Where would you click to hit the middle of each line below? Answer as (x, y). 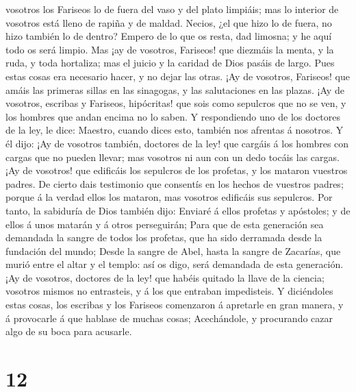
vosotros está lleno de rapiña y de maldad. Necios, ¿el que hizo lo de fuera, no (169, 22)
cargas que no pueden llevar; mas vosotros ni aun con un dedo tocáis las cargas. (173, 157)
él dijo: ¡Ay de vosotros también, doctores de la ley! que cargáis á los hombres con (177, 143)
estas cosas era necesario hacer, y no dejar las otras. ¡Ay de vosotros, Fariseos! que (178, 76)
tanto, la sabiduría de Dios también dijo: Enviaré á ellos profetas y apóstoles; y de (178, 210)
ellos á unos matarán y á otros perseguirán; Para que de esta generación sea (165, 224)
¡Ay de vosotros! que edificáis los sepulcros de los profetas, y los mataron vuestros (177, 170)
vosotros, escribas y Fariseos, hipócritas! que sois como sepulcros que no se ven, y (176, 103)
